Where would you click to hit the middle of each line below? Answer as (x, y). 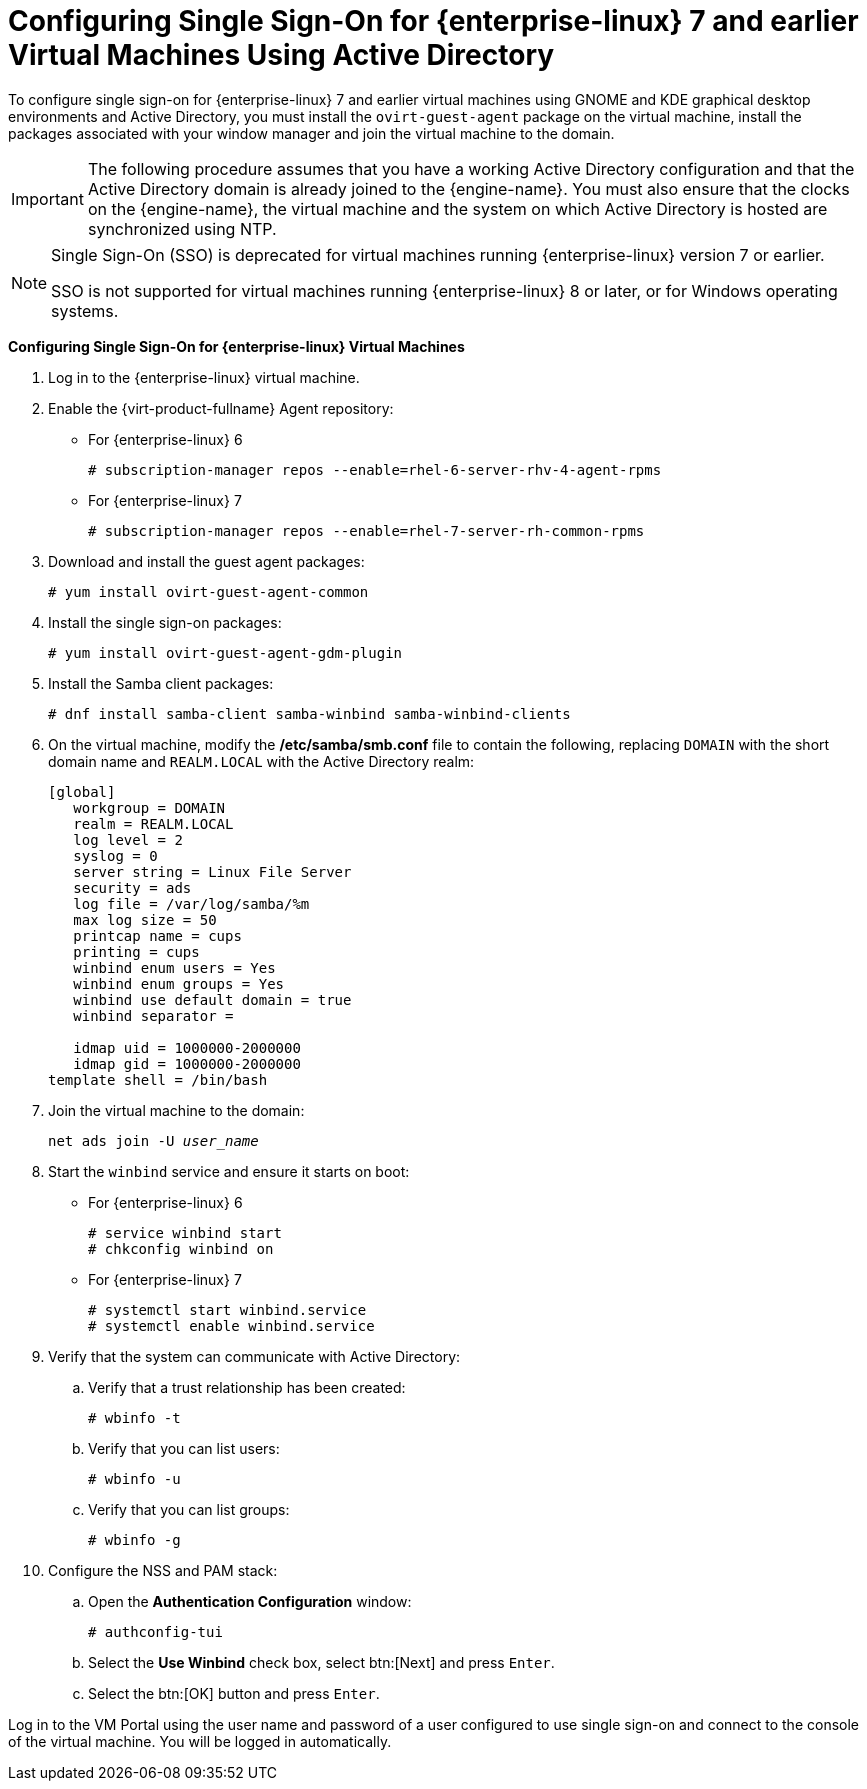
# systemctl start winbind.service (227, 1309)
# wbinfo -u (134, 1478)
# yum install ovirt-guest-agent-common (208, 591)
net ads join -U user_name (153, 1140)
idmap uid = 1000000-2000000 (187, 1047)
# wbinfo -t (134, 1417)
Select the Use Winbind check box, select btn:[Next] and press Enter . (321, 1662)
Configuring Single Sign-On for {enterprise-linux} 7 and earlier (433, 21)
